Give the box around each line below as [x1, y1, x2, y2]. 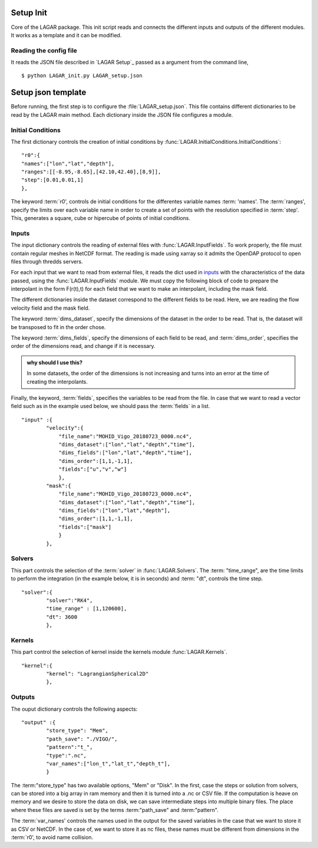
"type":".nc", [46, 752, 87, 759]
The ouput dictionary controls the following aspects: [11, 705, 138, 712]
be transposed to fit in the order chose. [11, 323, 106, 330]
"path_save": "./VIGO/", [46, 735, 118, 742]
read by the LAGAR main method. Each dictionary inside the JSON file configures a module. [11, 111, 233, 118]
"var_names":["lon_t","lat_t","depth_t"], [46, 760, 171, 767]
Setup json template [11, 87, 87, 97]
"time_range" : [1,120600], [46, 605, 127, 612]
